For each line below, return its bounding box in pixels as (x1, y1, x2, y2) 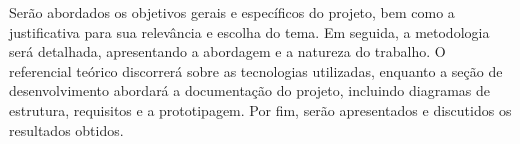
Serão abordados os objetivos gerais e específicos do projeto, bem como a (9, 2, 455, 22)
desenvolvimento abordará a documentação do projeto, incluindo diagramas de (9, 80, 491, 101)
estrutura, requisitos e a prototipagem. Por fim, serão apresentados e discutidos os (9, 99, 512, 120)
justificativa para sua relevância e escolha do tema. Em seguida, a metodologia (9, 21, 490, 42)
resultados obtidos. (9, 119, 124, 140)
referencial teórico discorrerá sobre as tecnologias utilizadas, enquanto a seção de (9, 60, 503, 81)
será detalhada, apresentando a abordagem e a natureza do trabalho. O (9, 41, 446, 62)
